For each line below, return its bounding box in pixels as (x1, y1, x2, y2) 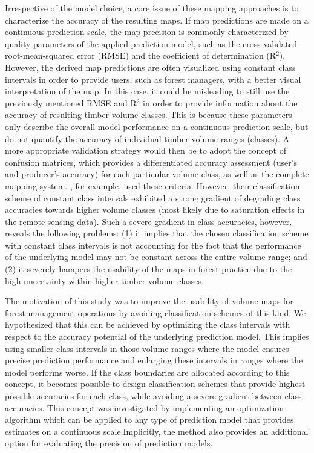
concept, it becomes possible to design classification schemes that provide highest (5, 377, 306, 390)
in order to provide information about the (143, 96, 298, 109)
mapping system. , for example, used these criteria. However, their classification (5, 179, 300, 192)
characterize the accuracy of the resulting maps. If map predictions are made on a (5, 13, 309, 26)
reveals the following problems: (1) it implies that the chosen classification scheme (5, 227, 309, 240)
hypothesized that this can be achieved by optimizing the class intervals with (5, 318, 290, 331)
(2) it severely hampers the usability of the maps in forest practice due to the (5, 262, 292, 275)
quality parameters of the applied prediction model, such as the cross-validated (5, 37, 298, 50)
